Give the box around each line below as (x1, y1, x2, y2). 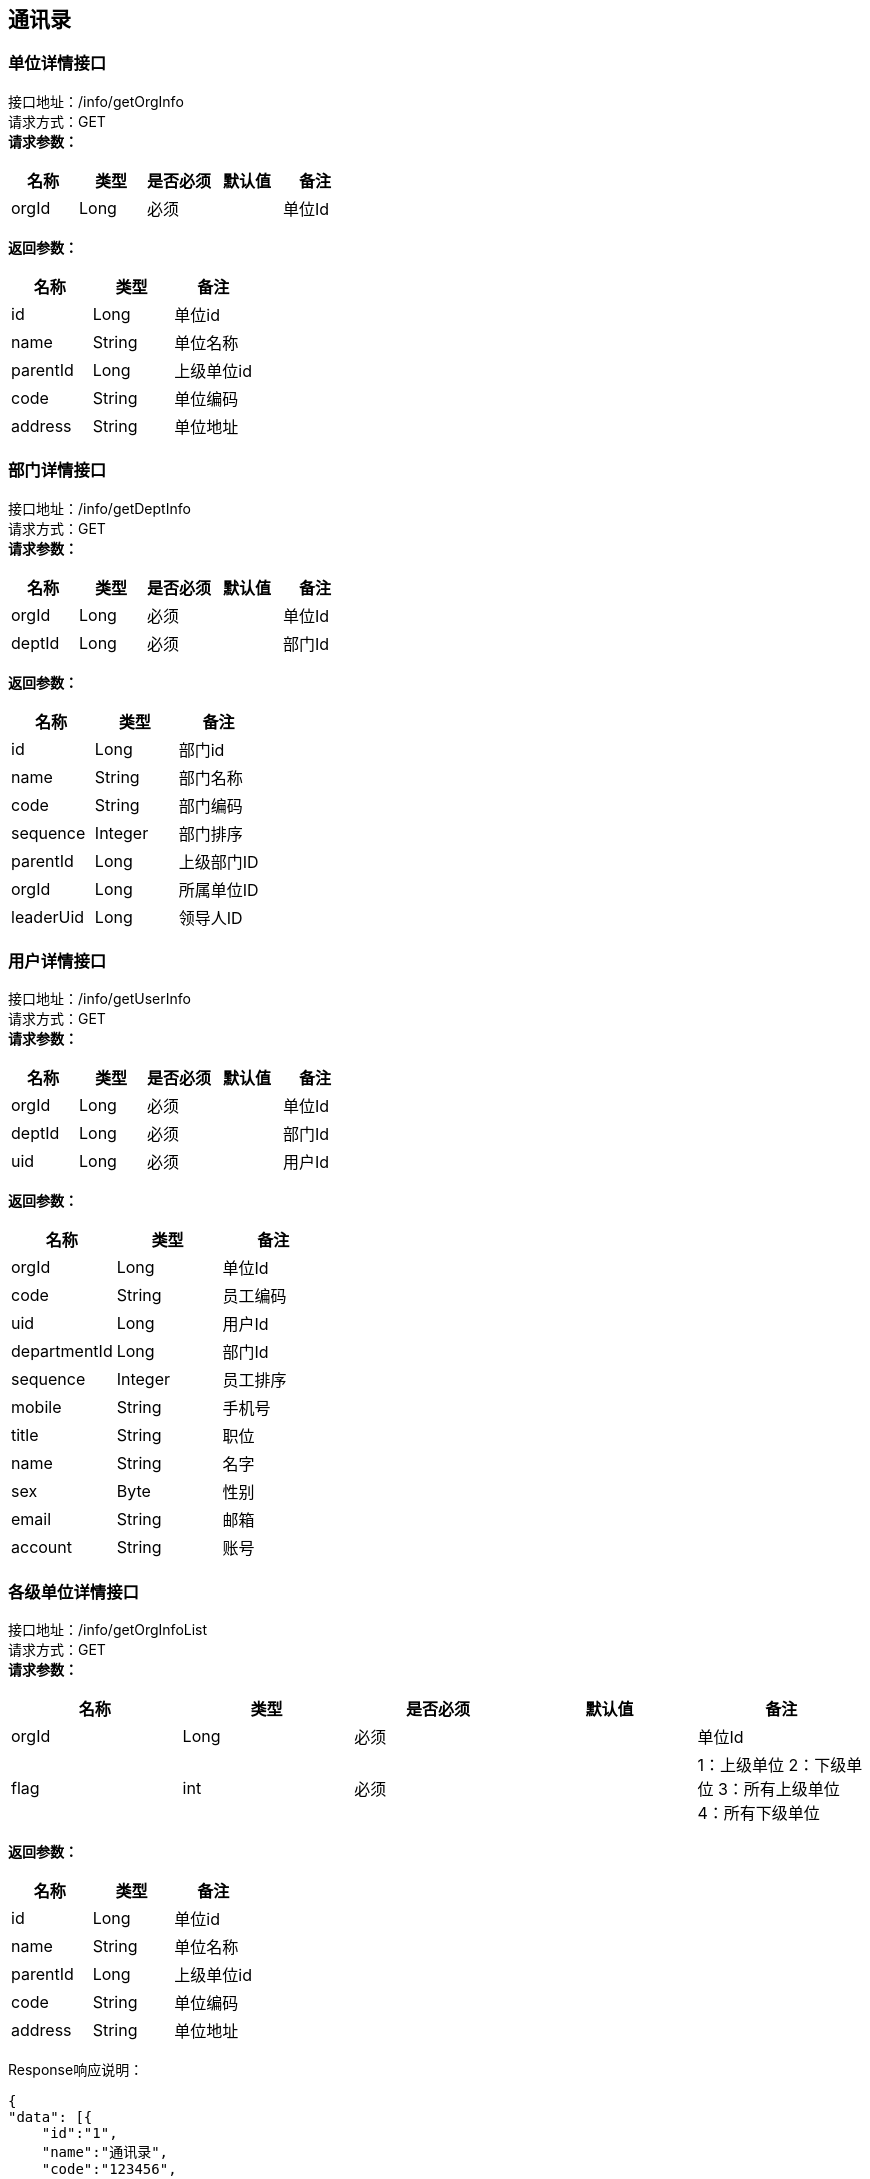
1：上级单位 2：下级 (697, 1755, 847, 1776)
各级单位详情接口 (8, 1581, 139, 1602)
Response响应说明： (8, 2061, 144, 2079)
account (11, 1537, 73, 1558)
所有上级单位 (743, 1779, 840, 1800)
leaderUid (11, 906, 85, 927)
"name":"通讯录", (41, 2144, 169, 2161)
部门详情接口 (8, 460, 107, 481)
